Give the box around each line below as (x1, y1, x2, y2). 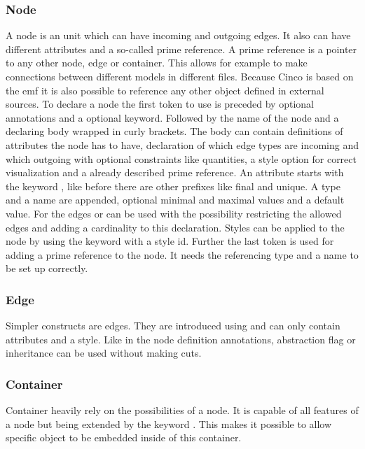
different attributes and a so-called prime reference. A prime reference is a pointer (6, 41, 357, 56)
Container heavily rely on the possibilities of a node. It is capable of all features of (6, 403, 359, 418)
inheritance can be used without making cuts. (6, 345, 202, 360)
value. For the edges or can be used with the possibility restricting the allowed (6, 206, 342, 220)
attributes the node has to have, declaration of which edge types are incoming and (6, 137, 359, 152)
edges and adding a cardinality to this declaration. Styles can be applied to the (6, 220, 345, 234)
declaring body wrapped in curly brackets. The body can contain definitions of (6, 124, 343, 138)
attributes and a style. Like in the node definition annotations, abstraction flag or (6, 332, 356, 346)
